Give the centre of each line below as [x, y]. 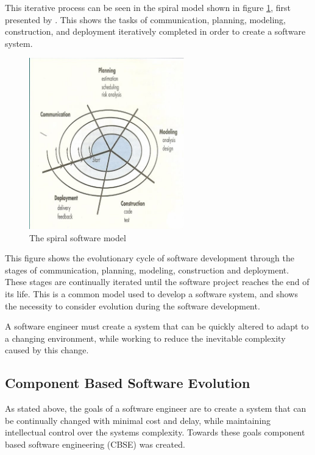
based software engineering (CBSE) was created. [95, 444]
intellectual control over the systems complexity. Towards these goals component [155, 432]
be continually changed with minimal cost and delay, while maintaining [138, 420]
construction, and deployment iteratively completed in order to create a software [155, 31]
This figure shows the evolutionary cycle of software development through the [150, 258]
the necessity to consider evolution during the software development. [133, 305]
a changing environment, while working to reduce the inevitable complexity [145, 338]
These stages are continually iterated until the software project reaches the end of [157, 282]
